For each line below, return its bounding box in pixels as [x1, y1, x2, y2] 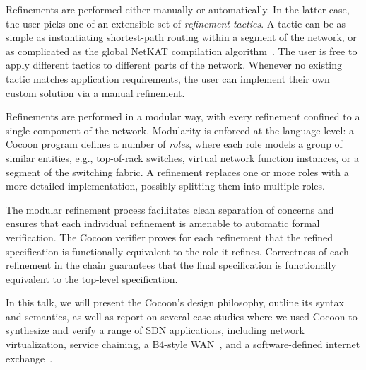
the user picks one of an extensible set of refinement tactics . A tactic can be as [6, 16, 346, 30]
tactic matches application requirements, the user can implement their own [6, 71, 330, 86]
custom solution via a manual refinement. [6, 85, 185, 100]
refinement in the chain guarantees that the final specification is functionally [6, 258, 336, 272]
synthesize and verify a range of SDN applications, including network [6, 323, 305, 337]
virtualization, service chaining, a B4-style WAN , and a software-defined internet [6, 337, 360, 352]
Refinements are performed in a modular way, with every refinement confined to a [6, 109, 360, 124]
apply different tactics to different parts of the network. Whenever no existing [6, 57, 343, 72]
